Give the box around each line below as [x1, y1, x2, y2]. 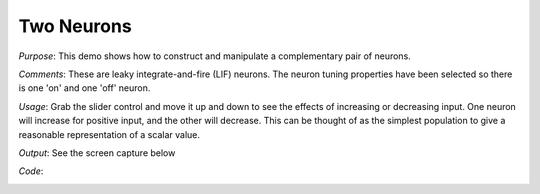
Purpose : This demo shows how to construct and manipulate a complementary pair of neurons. [18, 50, 412, 62]
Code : [18, 165, 44, 177]
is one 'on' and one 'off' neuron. [18, 82, 151, 94]
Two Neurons [18, 15, 132, 37]
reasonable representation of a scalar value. [18, 128, 200, 140]
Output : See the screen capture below [18, 146, 176, 159]
